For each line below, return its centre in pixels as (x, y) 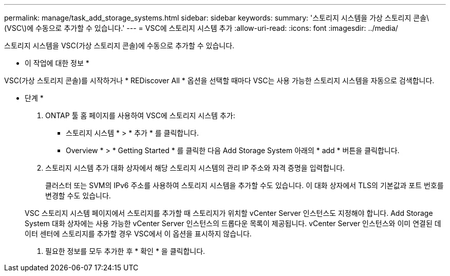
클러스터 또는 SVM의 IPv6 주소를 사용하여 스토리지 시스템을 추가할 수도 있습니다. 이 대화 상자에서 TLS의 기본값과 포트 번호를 (245, 185)
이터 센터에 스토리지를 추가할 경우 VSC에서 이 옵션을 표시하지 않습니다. (138, 234)
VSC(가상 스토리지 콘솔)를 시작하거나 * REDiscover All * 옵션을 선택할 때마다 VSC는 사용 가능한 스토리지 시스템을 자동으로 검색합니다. (219, 80)
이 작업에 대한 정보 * (57, 63)
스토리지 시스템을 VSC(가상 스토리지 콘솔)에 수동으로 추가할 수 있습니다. (119, 45)
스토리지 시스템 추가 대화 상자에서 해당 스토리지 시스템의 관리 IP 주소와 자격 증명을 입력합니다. (195, 168)
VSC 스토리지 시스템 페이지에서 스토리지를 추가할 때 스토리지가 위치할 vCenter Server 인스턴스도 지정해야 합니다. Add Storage (229, 213)
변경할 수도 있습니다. (78, 196)
